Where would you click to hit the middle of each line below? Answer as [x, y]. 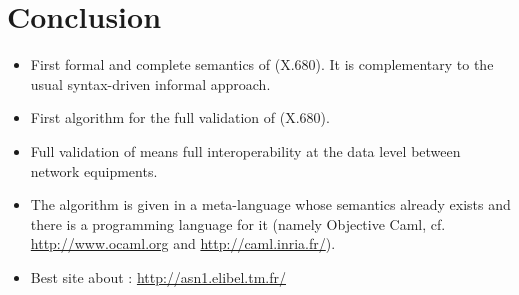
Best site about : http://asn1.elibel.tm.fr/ [158, 276]
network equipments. [94, 170]
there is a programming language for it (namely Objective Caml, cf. [238, 223]
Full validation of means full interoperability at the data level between [245, 150]
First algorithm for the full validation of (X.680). [180, 117]
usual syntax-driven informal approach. [150, 83]
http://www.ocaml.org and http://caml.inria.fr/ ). [183, 243]
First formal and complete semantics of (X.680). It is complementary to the [262, 64]
